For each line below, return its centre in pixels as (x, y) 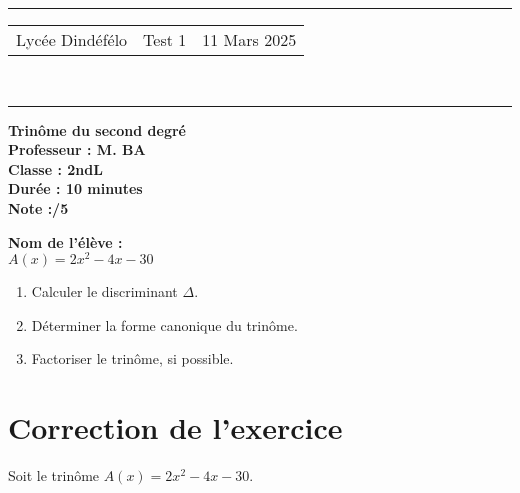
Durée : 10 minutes (75, 188)
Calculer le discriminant (104, 291)
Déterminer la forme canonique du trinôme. (164, 324)
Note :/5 (38, 207)
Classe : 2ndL (55, 168)
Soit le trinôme (54, 475)
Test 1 (165, 39)
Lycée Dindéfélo (72, 39)
